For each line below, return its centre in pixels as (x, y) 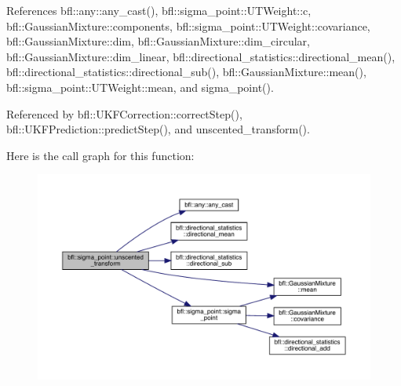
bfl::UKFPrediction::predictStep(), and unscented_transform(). (158, 129)
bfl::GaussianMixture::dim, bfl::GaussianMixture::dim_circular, (158, 41)
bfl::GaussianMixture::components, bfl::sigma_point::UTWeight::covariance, (188, 25)
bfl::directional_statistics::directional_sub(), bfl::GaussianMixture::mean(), (186, 72)
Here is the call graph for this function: (100, 155)
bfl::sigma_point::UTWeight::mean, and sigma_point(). (140, 87)
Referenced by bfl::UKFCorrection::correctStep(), (124, 113)
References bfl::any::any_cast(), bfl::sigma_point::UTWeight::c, (159, 10)
